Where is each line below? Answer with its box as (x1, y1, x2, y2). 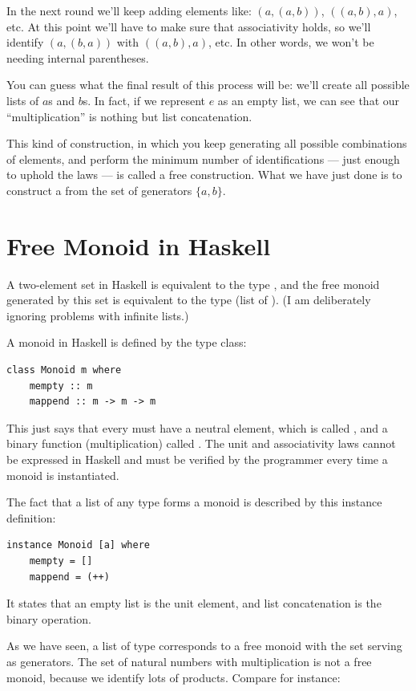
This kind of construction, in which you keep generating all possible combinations (6, 135, 407, 152)
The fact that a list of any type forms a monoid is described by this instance (6, 494, 382, 510)
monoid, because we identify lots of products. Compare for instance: (6, 669, 341, 685)
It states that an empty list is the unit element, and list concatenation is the (6, 595, 382, 612)
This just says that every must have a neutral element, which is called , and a (6, 419, 388, 436)
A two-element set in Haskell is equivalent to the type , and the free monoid (6, 275, 380, 292)
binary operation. (6, 610, 91, 627)
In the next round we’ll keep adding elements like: (6, 2, 252, 18)
